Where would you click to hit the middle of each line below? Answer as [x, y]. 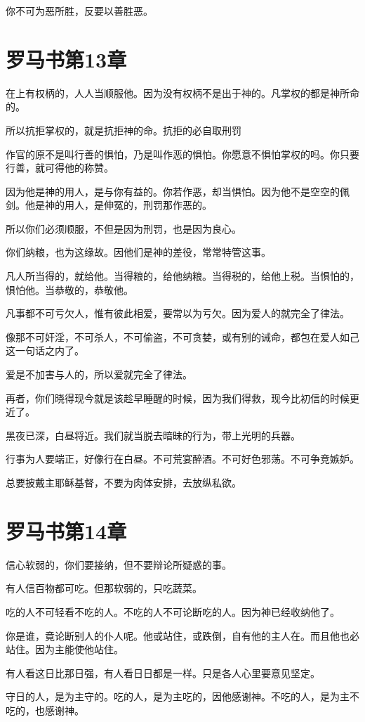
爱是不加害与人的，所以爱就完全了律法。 [99, 374]
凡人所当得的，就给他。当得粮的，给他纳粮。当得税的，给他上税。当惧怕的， [182, 276]
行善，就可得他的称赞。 [60, 168]
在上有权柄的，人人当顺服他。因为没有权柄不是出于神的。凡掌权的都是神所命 [182, 92]
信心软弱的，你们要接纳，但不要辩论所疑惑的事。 [119, 564]
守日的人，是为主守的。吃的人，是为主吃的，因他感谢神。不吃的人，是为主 [178, 696]
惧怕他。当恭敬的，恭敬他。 [69, 289]
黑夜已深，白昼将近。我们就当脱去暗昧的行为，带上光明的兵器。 [153, 435]
